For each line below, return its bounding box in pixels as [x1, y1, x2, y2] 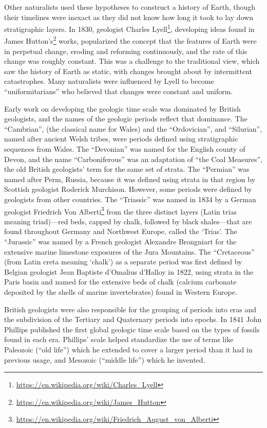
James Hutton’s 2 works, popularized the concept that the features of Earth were [4, 34, 257, 46]
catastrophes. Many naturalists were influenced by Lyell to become [4, 76, 214, 86]
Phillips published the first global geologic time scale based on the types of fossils [4, 324, 260, 334]
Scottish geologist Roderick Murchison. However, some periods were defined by [4, 184, 252, 194]
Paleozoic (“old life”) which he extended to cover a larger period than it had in [4, 344, 253, 354]
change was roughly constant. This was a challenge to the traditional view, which [4, 56, 260, 66]
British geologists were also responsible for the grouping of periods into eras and [4, 304, 257, 314]
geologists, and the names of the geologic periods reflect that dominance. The [4, 113, 247, 124]
